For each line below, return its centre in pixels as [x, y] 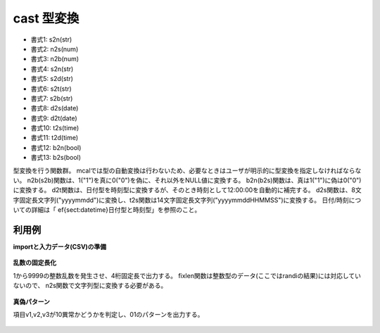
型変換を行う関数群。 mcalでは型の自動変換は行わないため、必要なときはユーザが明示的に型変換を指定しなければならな [187, 170]
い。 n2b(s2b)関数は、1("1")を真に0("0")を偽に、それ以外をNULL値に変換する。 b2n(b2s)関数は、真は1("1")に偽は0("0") [187, 180]
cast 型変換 [46, 18]
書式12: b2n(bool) [56, 147]
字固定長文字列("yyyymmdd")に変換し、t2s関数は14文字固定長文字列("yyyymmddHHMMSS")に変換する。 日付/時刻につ [187, 200]
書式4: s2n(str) [52, 69]
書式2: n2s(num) [55, 49]
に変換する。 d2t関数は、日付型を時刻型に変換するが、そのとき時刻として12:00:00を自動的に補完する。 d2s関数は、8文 [187, 190]
